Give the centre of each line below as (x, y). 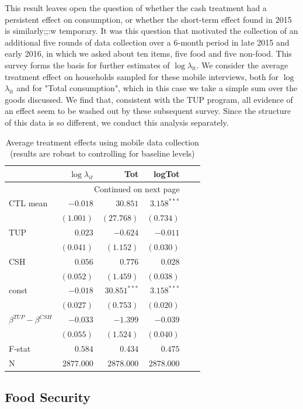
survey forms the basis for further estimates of (87, 65)
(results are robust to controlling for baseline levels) (102, 153)
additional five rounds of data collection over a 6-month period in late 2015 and (147, 42)
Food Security (48, 397)
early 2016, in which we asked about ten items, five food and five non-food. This (148, 53)
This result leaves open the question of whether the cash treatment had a (136, 8)
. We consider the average (242, 65)
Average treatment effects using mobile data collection (102, 142)
